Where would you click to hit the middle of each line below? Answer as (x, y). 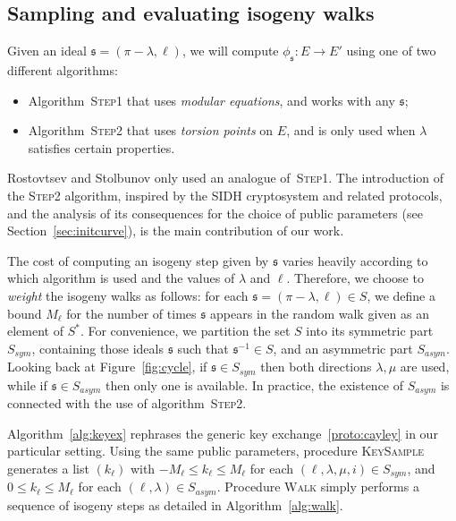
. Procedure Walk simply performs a (318, 487)
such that (203, 348)
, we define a (401, 295)
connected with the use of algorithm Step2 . (127, 403)
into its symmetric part (370, 331)
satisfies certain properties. (101, 147)
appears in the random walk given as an (320, 313)
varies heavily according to (355, 260)
